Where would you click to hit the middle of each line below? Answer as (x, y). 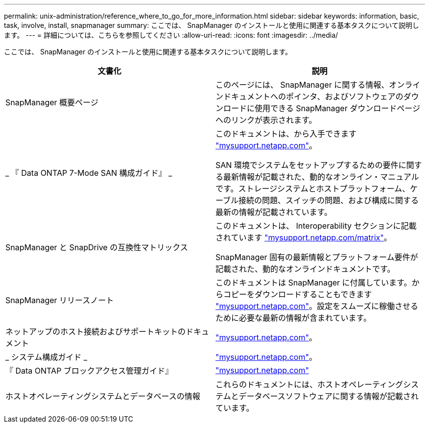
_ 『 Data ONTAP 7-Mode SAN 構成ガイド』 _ (89, 173)
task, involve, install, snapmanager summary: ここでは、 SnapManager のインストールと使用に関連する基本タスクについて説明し (212, 25)
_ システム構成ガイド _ (47, 357)
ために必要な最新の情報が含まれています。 (293, 318)
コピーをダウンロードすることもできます (298, 294)
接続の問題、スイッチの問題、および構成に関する (329, 200)
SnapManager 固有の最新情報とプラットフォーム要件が (317, 257)
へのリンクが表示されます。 (266, 120)
